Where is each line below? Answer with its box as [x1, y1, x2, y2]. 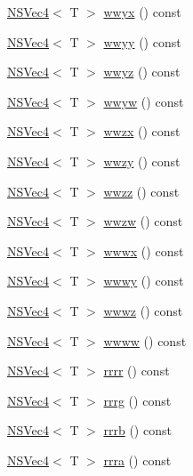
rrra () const [103, 450, 172, 469]
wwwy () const [103, 271, 184, 290]
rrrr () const [103, 361, 170, 380]
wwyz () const [103, 62, 181, 81]
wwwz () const [103, 301, 183, 319]
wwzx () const [103, 122, 181, 141]
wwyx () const [103, 3, 181, 20]
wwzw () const [103, 212, 183, 230]
